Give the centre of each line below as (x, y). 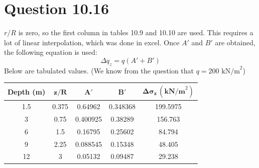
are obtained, (235, 42)
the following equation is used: (51, 52)
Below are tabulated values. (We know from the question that (99, 70)
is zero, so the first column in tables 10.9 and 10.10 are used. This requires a (136, 32)
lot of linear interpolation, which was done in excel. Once (92, 42)
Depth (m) (27, 91)
